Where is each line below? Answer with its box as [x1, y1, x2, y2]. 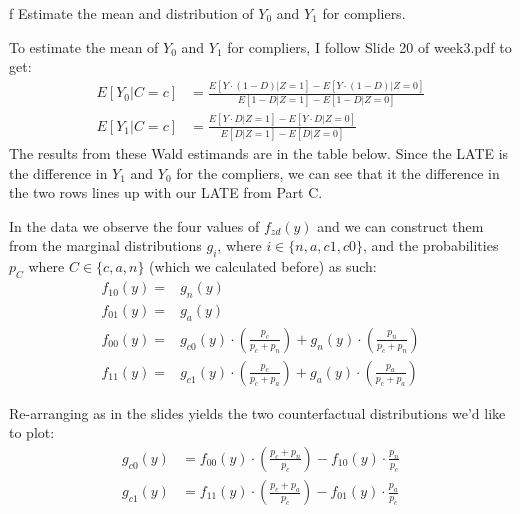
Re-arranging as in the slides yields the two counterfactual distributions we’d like [9, 402, 506, 423]
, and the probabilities [362, 235, 499, 256]
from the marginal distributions [9, 235, 202, 256]
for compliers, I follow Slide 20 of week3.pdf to [227, 36, 512, 57]
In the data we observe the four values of [9, 215, 260, 236]
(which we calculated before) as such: [149, 256, 377, 277]
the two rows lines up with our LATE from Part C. [9, 182, 323, 203]
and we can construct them [317, 215, 484, 236]
